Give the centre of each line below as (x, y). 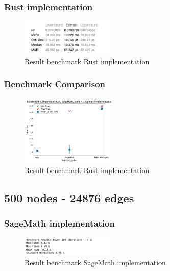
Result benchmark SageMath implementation (95, 263)
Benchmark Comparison (55, 84)
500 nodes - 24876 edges (69, 198)
